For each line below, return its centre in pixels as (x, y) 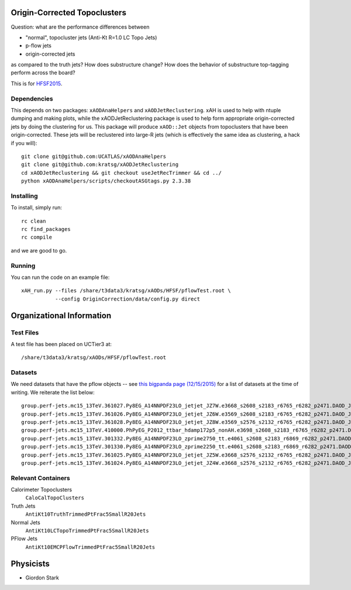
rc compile (37, 237)
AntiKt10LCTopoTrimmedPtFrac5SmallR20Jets (87, 531)
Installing (24, 196)
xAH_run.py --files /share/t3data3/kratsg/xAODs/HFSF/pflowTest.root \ (126, 291)
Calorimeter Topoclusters (42, 490)
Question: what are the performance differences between (80, 27)
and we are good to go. (39, 250)
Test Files (25, 332)
